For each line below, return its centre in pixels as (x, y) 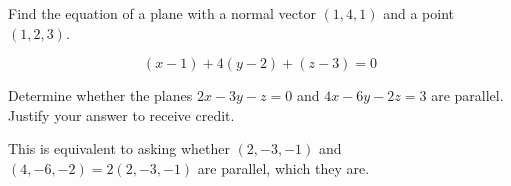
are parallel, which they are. (283, 167)
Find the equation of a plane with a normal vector (162, 13)
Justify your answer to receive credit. (121, 114)
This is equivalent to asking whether (119, 148)
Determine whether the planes (100, 95)
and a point (418, 13)
